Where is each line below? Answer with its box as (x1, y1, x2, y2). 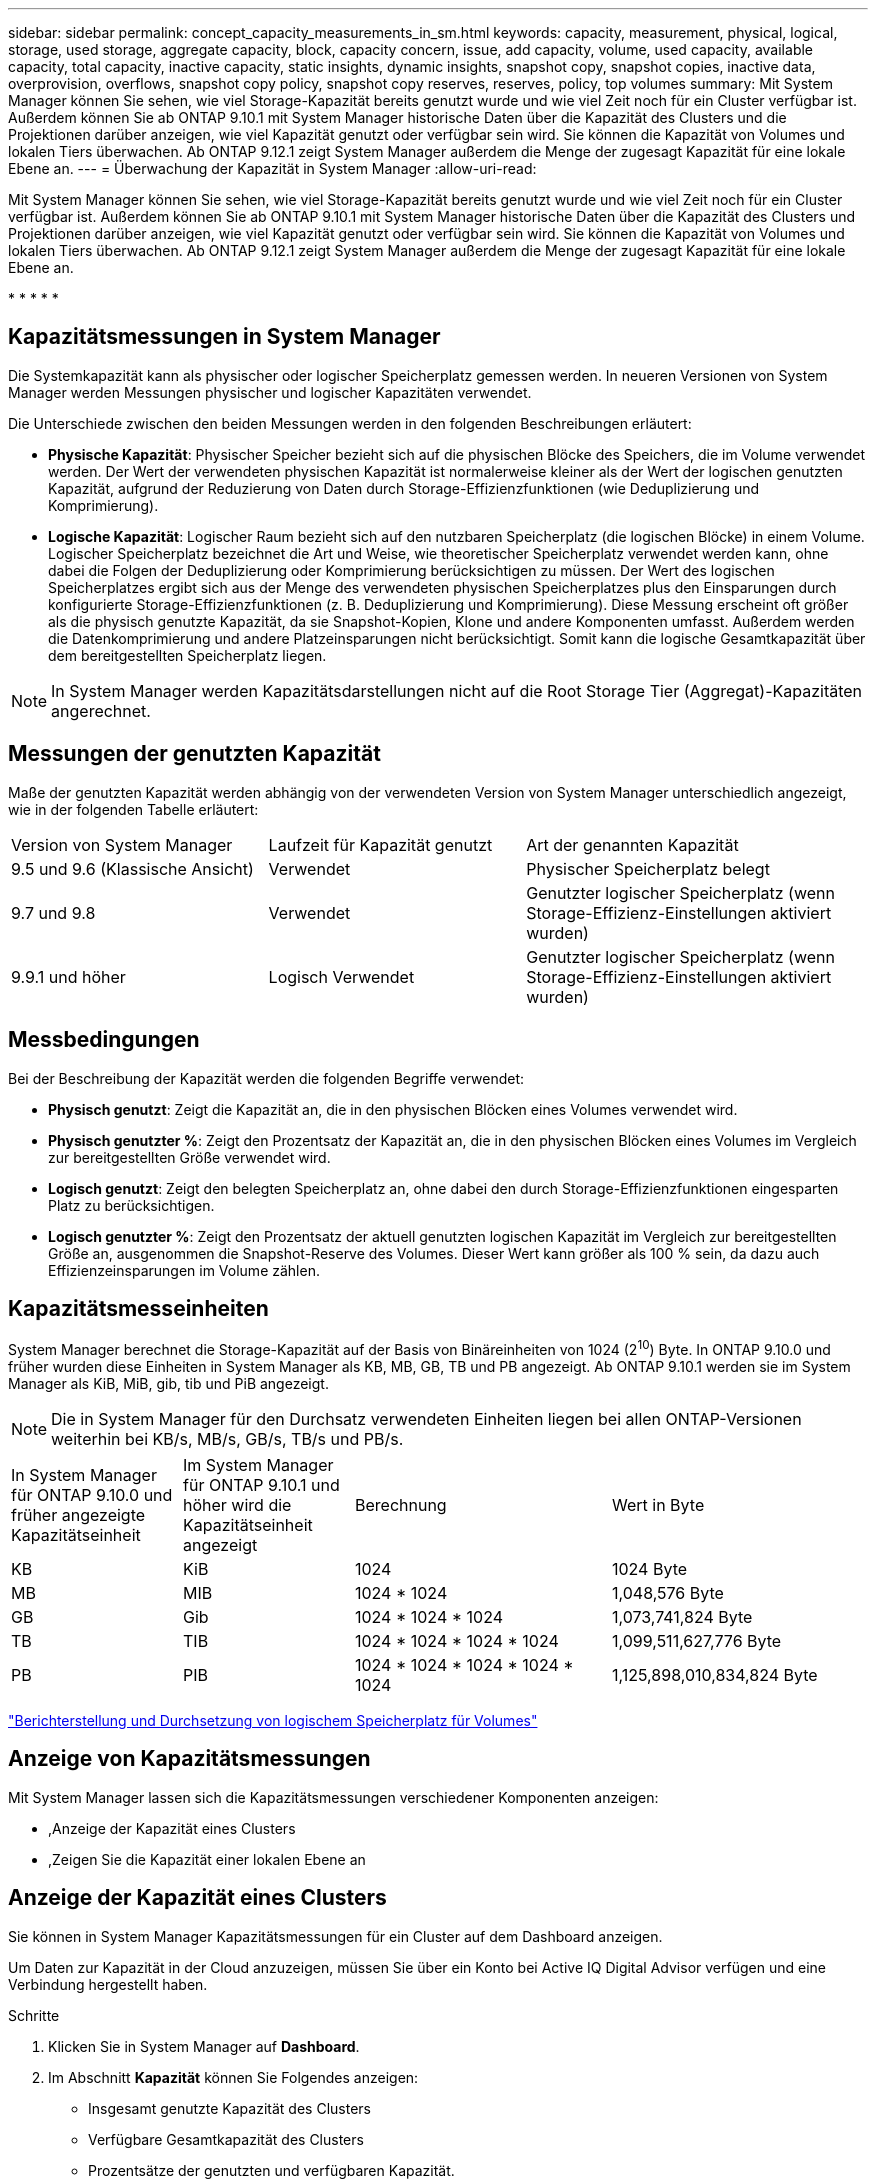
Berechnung (355, 1495, 447, 1516)
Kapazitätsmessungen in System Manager (8, 324, 441, 350)
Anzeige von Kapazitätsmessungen (8, 1746, 371, 1772)
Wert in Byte (612, 1495, 705, 1516)
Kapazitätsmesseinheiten (8, 1295, 269, 1321)
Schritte (8, 2006, 60, 2024)
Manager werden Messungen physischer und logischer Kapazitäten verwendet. (8, 383, 532, 401)
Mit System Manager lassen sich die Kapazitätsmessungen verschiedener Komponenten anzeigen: (8, 1788, 659, 1806)
